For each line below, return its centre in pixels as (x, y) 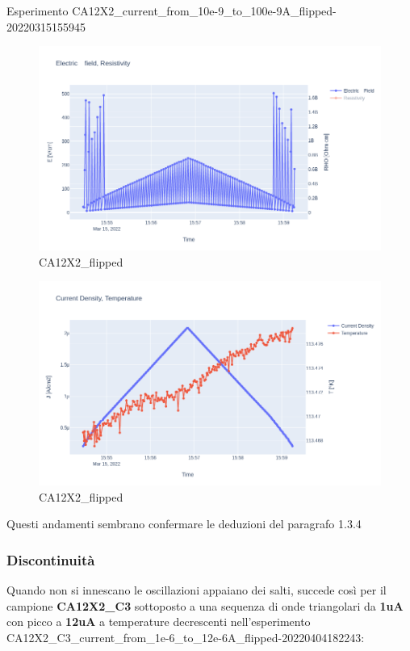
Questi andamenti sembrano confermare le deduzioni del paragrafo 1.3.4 (184, 524)
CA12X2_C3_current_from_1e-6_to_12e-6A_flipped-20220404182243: (186, 638)
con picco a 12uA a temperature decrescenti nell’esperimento (159, 622)
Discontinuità (51, 559)
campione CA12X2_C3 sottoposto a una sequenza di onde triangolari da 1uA (205, 605)
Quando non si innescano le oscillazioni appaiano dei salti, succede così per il (197, 590)
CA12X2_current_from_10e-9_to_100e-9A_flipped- (204, 10)
